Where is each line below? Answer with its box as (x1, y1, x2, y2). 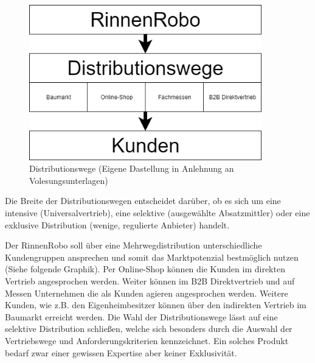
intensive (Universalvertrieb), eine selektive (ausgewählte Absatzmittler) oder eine (5, 206, 310, 219)
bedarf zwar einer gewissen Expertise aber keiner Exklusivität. (5, 346, 237, 359)
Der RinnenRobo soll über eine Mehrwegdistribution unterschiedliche (5, 239, 262, 252)
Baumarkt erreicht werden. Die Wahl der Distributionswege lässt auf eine (5, 310, 278, 323)
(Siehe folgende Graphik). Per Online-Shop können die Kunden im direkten (5, 263, 285, 275)
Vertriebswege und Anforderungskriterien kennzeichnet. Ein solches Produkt (5, 334, 289, 347)
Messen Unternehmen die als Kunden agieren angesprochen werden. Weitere (5, 286, 288, 299)
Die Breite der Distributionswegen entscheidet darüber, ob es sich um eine (5, 194, 281, 207)
